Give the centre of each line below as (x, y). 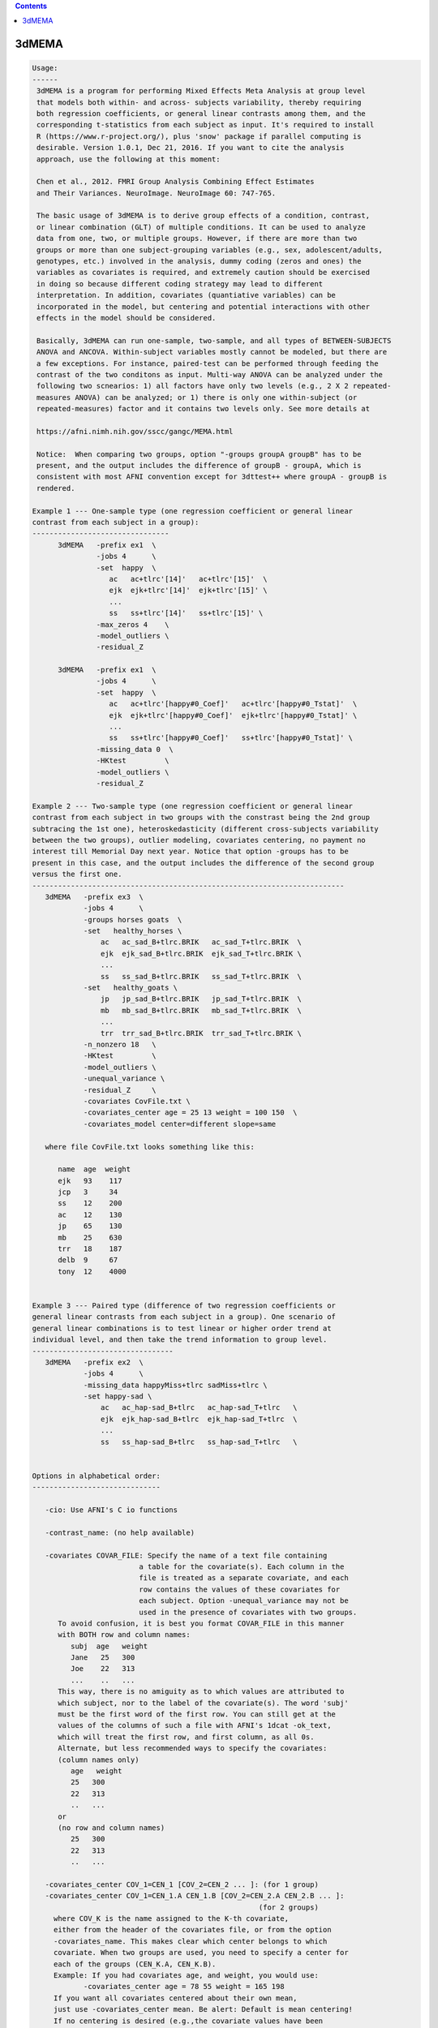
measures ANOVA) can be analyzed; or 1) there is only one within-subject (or (197, 397)
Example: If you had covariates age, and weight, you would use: (186, 1976)
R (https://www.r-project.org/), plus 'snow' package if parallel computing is (199, 136)
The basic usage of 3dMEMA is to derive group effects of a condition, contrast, (204, 216)
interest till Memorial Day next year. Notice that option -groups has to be (190, 851)
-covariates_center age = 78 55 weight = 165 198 (184, 1987)
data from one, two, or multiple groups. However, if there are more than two (197, 238)
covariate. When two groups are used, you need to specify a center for (201, 1953)
